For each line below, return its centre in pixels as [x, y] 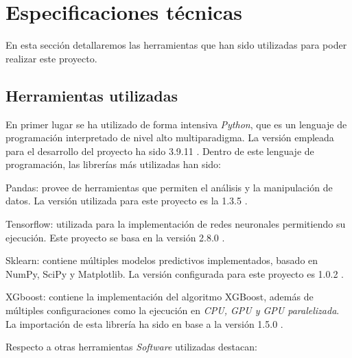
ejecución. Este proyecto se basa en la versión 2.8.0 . [115, 237]
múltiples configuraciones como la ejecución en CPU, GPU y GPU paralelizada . [173, 310]
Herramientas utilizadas [92, 95]
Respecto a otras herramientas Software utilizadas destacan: [131, 347]
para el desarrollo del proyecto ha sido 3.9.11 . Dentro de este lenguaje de [160, 151]
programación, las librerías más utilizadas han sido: [114, 164]
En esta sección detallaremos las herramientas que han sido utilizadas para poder [176, 45]
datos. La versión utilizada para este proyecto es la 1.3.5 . [127, 201]
